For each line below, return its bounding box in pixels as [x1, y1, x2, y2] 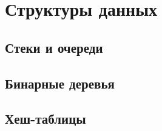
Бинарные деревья [5, 73, 115, 92]
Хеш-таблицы [5, 109, 86, 128]
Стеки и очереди [5, 38, 103, 56]
